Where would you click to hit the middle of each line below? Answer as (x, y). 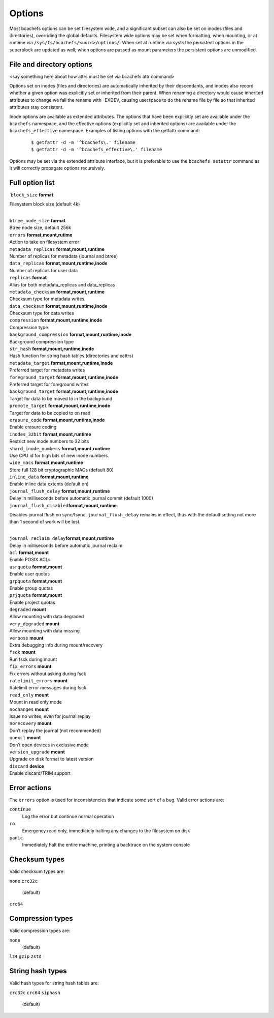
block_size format (32, 195)
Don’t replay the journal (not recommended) (55, 731)
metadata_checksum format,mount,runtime (57, 292)
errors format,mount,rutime (41, 235)
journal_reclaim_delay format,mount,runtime (62, 538)
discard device (27, 766)
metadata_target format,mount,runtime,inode (61, 363)
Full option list (32, 182)
